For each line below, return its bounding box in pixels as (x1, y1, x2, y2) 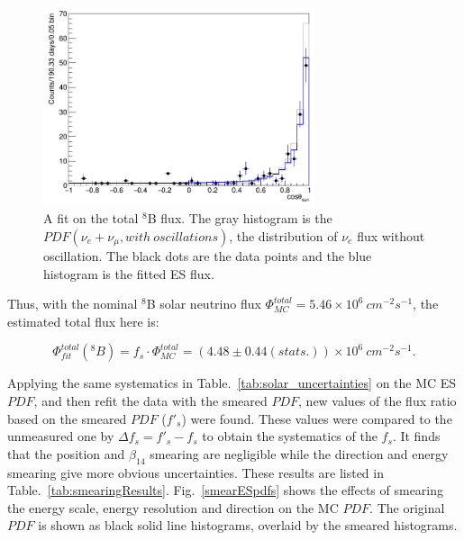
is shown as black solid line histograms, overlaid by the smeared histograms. (38, 516, 458, 535)
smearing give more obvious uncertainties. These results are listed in (7, 463, 384, 481)
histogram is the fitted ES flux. (43, 264, 214, 283)
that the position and (7, 444, 125, 463)
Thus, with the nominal (7, 294, 138, 313)
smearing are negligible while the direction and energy (150, 444, 449, 463)
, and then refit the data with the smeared (33, 391, 268, 409)
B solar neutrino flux (146, 294, 261, 313)
